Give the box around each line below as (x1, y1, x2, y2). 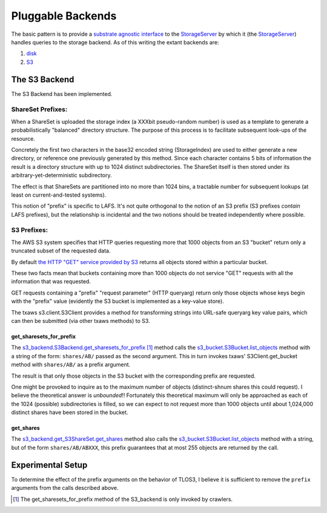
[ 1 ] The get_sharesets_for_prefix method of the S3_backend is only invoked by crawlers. (13, 495, 233, 503)
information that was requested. (11, 278, 91, 285)
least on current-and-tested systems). (11, 191, 107, 199)
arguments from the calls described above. (11, 484, 119, 492)
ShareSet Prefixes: (11, 105, 68, 114)
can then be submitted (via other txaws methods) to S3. (11, 317, 151, 324)
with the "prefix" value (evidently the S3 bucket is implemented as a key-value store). (11, 297, 224, 305)
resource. (11, 135, 36, 142)
